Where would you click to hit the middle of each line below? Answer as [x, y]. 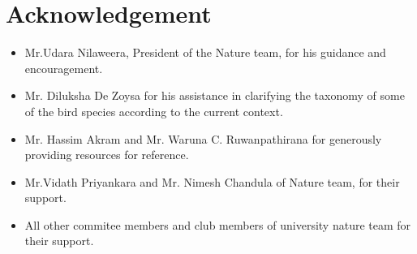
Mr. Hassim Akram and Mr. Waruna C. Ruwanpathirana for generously [203, 138]
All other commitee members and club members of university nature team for [218, 224]
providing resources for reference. [107, 155]
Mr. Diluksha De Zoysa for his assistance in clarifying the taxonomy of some [215, 95]
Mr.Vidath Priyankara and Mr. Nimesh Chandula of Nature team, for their [212, 181]
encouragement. [64, 68]
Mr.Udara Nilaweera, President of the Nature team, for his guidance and [205, 52]
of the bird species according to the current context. [154, 111]
